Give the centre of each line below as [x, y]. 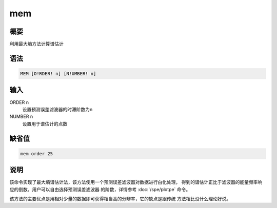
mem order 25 [37, 153]
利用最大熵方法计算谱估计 [36, 44]
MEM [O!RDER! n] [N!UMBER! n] [58, 74]
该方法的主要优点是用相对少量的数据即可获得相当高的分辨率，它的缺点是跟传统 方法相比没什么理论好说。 [120, 199]
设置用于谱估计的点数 [45, 123]
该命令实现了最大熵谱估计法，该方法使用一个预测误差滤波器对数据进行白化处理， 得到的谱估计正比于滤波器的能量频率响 [136, 182]
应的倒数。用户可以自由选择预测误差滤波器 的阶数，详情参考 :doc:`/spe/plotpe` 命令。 [100, 189]
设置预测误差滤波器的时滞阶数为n [57, 109]
